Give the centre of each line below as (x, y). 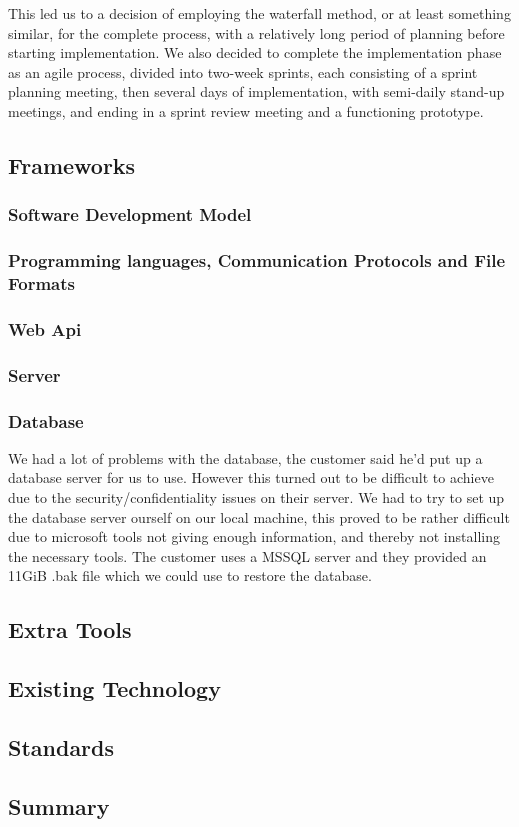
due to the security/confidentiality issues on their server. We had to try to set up (256, 497)
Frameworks (72, 164)
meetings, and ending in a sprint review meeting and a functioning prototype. (246, 110)
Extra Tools (70, 629)
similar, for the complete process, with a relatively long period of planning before (256, 32)
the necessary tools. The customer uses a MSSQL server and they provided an (247, 555)
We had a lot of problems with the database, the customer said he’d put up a (245, 457)
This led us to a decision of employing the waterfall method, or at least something (259, 13)
